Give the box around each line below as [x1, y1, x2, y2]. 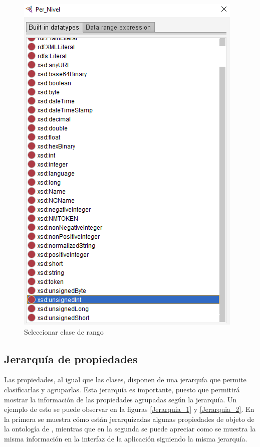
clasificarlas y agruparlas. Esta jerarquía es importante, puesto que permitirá [4, 384, 240, 394]
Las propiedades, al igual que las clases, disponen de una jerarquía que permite [4, 374, 246, 385]
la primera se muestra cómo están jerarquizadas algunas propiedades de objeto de [4, 413, 254, 424]
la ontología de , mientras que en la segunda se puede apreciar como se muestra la [4, 423, 256, 434]
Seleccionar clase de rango [24, 326, 104, 337]
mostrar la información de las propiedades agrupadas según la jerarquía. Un [4, 394, 237, 404]
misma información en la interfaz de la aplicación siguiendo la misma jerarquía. [4, 433, 247, 443]
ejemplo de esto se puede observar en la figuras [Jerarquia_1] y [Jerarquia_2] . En [4, 404, 254, 414]
